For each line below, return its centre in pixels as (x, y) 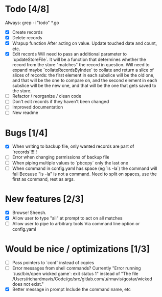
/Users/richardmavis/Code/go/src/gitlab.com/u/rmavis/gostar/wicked (82, 279)
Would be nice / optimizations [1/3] (78, 249)
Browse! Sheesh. (29, 213)
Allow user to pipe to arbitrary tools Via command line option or (76, 223)
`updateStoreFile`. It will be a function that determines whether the (79, 59)
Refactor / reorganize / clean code (47, 96)
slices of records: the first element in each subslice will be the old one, (83, 75)
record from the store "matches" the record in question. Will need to (81, 65)
